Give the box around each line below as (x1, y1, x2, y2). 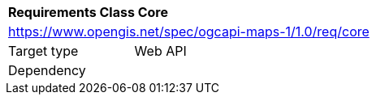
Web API (134, 43, 187, 59)
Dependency (8, 62, 86, 78)
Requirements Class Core (8, 4, 168, 20)
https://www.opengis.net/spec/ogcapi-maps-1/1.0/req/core (8, 23, 370, 40)
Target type (8, 43, 79, 59)
